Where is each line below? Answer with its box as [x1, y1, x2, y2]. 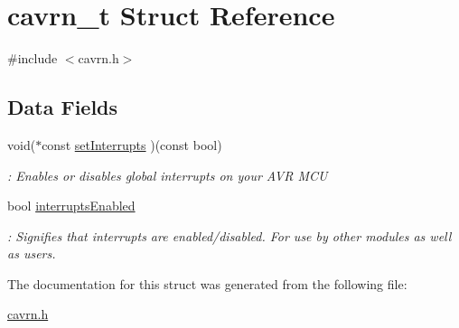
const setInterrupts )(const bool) [42, 135, 222, 154]
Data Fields [7, 93, 118, 121]
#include [7, 49, 58, 68]
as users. [7, 244, 56, 263]
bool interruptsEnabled [7, 196, 136, 215]
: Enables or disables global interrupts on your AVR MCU [7, 165, 328, 184]
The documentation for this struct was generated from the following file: [7, 274, 407, 293]
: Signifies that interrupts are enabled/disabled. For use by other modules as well [7, 226, 452, 245]
